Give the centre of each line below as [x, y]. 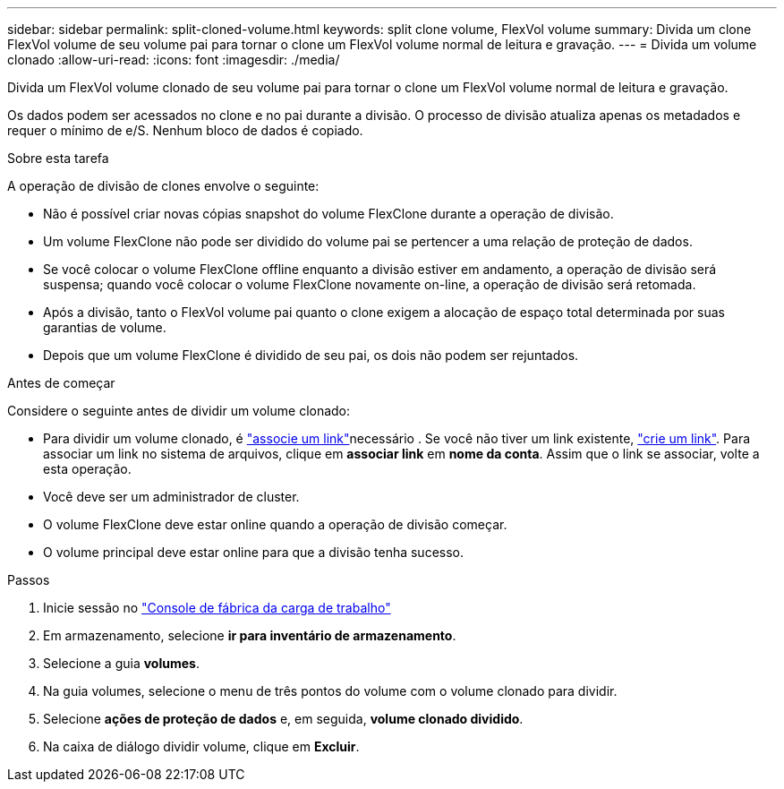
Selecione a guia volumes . [121, 663]
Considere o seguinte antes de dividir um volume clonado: [179, 411]
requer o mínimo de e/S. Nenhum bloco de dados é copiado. [185, 130]
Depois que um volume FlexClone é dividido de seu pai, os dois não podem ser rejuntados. [311, 355]
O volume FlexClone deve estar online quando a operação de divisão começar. [275, 524]
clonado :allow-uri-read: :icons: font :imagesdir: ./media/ [174, 60]
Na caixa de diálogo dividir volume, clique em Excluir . [201, 746]
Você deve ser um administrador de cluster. [171, 497]
